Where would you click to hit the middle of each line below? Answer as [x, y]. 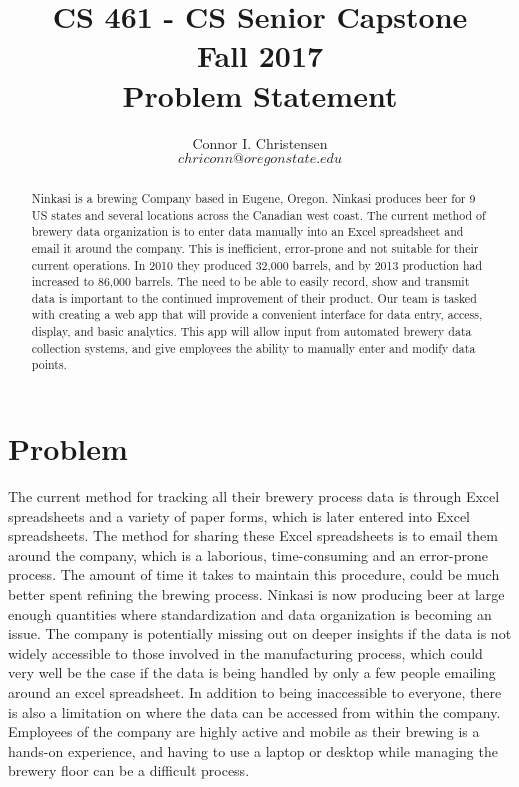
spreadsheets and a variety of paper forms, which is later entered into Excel [239, 515]
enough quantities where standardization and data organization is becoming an [250, 613]
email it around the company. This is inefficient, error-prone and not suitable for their [255, 247]
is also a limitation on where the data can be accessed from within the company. [254, 711]
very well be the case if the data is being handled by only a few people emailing [252, 672]
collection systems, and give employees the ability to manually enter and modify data [253, 347]
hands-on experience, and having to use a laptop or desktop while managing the [253, 750]
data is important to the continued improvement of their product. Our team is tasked [254, 297]
